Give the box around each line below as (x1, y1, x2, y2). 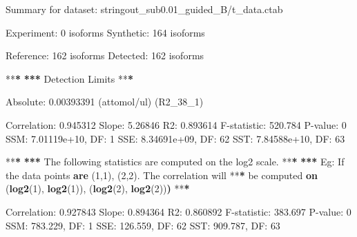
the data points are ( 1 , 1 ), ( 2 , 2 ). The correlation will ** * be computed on (6, 167, 318, 182)
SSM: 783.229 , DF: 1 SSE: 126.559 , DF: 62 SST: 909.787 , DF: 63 (6, 218, 280, 232)
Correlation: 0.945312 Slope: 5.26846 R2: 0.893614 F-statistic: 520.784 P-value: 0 (6, 117, 347, 132)
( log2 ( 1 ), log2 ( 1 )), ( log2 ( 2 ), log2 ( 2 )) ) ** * (6, 181, 190, 196)
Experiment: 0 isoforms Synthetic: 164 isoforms (6, 25, 205, 39)
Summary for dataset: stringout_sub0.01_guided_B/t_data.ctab (6, 2, 283, 16)
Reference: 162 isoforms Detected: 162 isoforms (6, 48, 204, 63)
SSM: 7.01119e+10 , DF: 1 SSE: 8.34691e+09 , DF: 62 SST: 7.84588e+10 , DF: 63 (6, 131, 345, 145)
